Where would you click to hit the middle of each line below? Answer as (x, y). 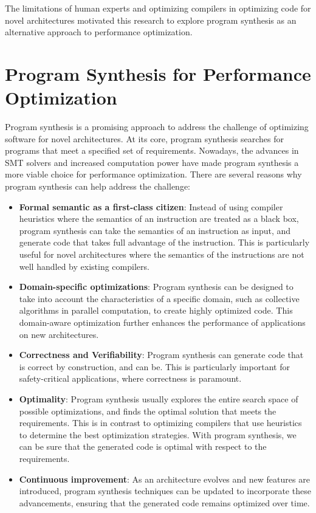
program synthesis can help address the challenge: (98, 186)
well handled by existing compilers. (84, 266)
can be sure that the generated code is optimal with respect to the (143, 446)
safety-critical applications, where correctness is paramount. (130, 378)
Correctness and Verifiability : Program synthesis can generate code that (161, 355)
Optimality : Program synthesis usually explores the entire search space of (159, 398)
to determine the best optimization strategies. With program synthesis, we (158, 434)
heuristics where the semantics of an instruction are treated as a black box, (159, 219)
